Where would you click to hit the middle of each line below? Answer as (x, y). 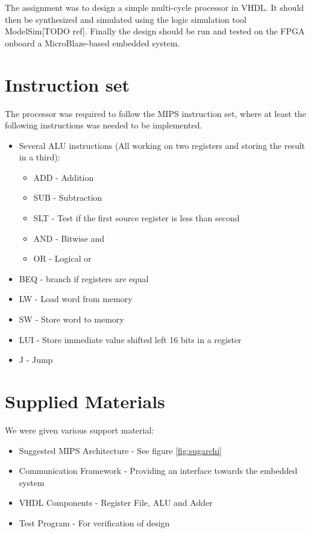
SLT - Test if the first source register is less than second (137, 218)
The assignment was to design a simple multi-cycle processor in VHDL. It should (155, 7)
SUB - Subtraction (68, 197)
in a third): (39, 157)
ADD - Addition (64, 177)
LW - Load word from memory (76, 299)
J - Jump (36, 360)
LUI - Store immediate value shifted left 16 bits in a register (130, 339)
